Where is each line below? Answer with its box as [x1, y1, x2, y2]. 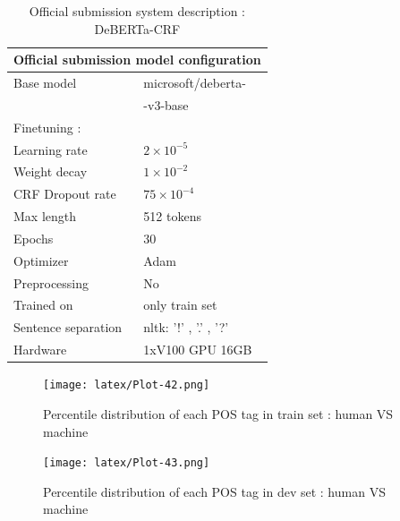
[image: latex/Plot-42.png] [43, 379, 210, 392]
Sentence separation [13, 318, 123, 337]
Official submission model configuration [13, 50, 261, 69]
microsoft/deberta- [143, 73, 246, 92]
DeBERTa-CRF [94, 19, 181, 38]
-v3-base [143, 95, 189, 114]
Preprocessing [13, 273, 89, 292]
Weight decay [13, 162, 88, 181]
